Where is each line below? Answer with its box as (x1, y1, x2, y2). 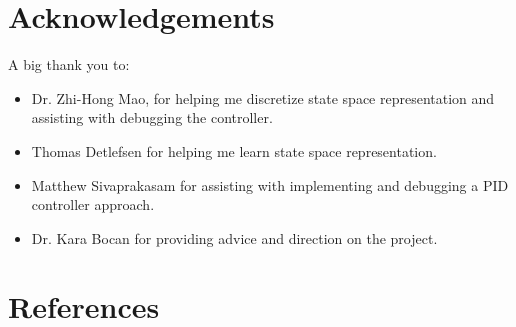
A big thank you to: (8, 54, 130, 75)
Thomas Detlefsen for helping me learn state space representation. (31, 140, 437, 161)
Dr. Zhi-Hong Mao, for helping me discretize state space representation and (31, 87, 495, 108)
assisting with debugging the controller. (31, 107, 273, 128)
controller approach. (31, 194, 155, 215)
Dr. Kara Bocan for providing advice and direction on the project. (31, 227, 438, 248)
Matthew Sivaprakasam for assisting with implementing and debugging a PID (31, 174, 509, 195)
